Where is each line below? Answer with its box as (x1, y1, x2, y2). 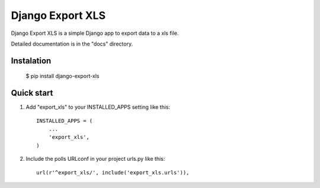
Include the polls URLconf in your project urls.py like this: (25, 155, 165, 163)
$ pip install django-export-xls (25, 73, 100, 80)
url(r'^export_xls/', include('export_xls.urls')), (36, 169, 190, 176)
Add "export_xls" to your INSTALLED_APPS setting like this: (25, 103, 171, 111)
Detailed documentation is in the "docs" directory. (11, 40, 133, 47)
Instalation (11, 56, 52, 66)
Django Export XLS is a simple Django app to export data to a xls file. (11, 30, 179, 37)
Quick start (11, 88, 53, 98)
